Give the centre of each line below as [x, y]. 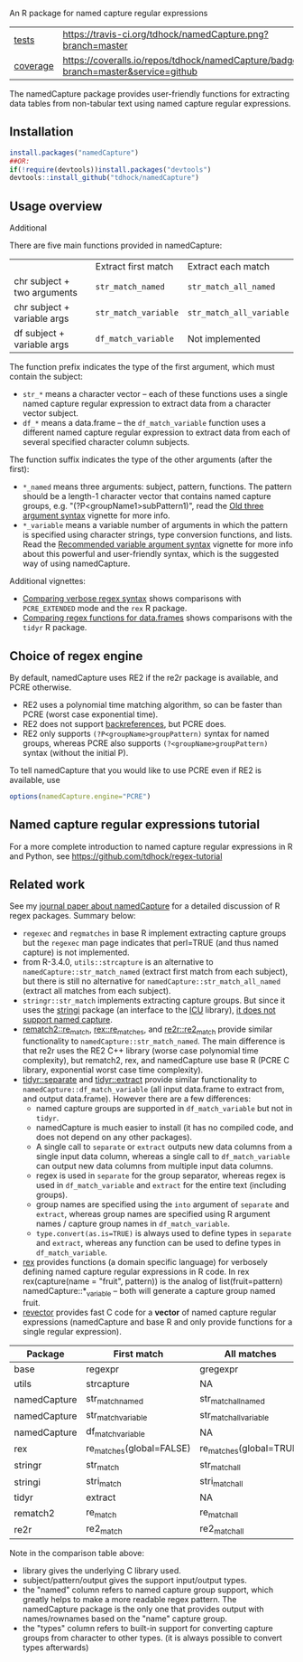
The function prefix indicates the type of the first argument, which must [142, 367]
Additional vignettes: [47, 581]
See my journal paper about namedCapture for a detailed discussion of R [145, 906]
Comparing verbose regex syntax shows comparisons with [132, 599]
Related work [47, 885]
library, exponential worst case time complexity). [113, 1070]
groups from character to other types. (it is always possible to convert [152, 1638]
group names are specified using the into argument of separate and [162, 1204]
